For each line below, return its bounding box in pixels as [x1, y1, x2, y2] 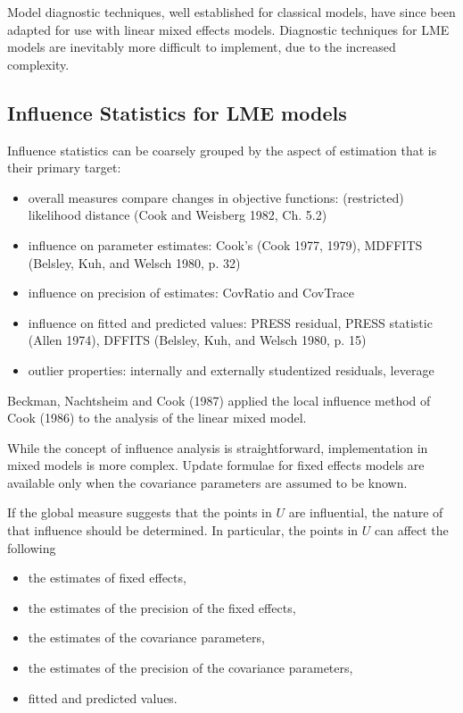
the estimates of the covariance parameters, [28, 628, 265, 647]
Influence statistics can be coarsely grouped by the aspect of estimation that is [7, 140, 437, 159]
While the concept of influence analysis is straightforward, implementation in [7, 438, 428, 457]
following [7, 538, 56, 557]
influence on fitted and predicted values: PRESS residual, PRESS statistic [28, 313, 433, 331]
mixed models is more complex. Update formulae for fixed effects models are [7, 456, 425, 474]
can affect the [375, 521, 449, 540]
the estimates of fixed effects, [28, 568, 186, 587]
